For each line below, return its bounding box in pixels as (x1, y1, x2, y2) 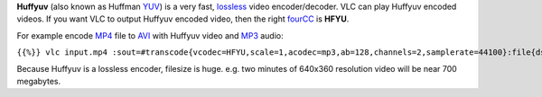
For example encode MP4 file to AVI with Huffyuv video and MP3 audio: (16, 30, 284, 40)
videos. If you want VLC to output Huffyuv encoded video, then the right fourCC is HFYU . (16, 13, 350, 24)
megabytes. (16, 75, 61, 86)
